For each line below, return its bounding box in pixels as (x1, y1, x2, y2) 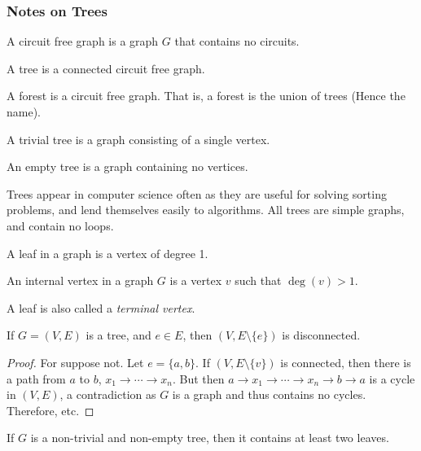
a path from (7, 370, 66, 387)
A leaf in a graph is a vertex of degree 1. (7, 244, 208, 261)
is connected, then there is (280, 353, 411, 370)
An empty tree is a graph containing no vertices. (7, 158, 248, 175)
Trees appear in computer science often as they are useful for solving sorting (7, 185, 387, 202)
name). (7, 103, 41, 120)
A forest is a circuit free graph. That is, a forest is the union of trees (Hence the (7, 87, 406, 104)
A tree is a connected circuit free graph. (7, 59, 205, 77)
